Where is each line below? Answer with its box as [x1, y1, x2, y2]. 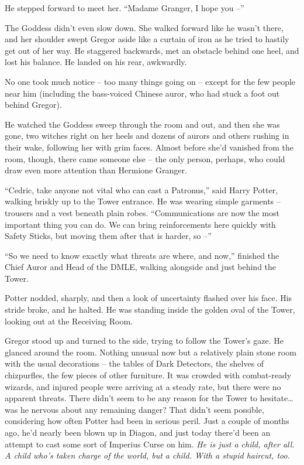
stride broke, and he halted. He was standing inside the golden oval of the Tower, [5, 303, 295, 316]
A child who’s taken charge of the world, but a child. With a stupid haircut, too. [5, 449, 290, 461]
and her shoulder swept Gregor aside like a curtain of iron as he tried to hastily [5, 33, 289, 45]
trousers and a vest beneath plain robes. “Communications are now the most [5, 206, 279, 218]
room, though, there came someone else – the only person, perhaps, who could [5, 152, 285, 165]
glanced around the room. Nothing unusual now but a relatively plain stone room [5, 346, 296, 358]
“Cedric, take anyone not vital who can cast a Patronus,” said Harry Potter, [5, 183, 278, 196]
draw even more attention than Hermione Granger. [5, 164, 187, 176]
